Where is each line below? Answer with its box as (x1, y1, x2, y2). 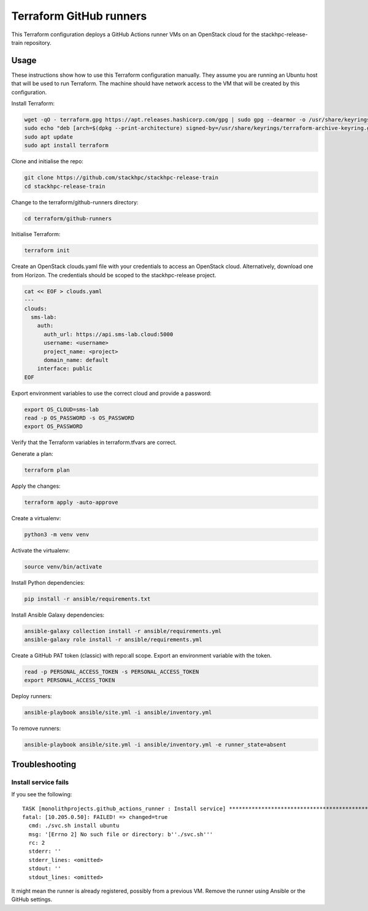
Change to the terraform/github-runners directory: (11, 198, 139, 206)
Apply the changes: (11, 482, 61, 490)
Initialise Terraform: (11, 231, 61, 238)
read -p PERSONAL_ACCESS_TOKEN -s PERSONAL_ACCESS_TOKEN (24, 669, 199, 675)
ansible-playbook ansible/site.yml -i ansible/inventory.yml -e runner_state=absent (24, 741, 286, 748)
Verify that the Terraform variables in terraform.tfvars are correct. (11, 439, 177, 446)
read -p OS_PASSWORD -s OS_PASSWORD (24, 415, 135, 421)
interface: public (37, 365, 93, 372)
